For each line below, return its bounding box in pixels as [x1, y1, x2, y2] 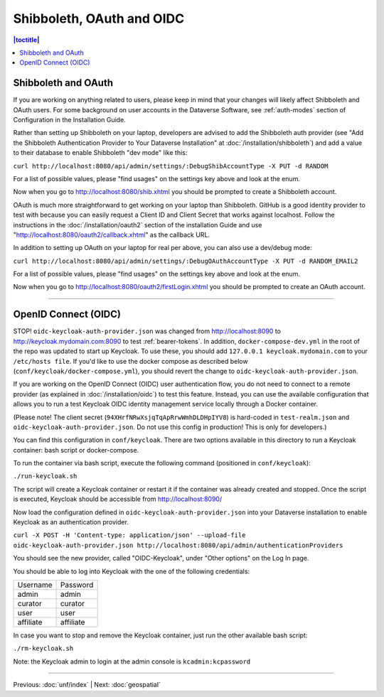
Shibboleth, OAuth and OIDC [13, 11, 185, 26]
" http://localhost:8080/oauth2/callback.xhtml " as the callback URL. [13, 230, 210, 239]
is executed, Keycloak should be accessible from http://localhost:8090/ [13, 495, 223, 504]
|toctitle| [13, 36, 40, 44]
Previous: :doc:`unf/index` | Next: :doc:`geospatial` [13, 681, 161, 689]
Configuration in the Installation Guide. [13, 116, 126, 124]
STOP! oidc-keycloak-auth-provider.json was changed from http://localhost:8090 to [13, 327, 281, 335]
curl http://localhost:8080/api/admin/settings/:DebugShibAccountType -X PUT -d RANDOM [13, 162, 329, 170]
